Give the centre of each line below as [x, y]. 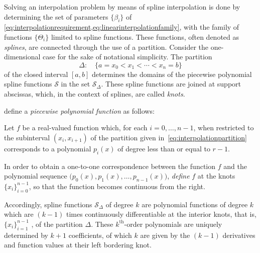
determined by [26, 235]
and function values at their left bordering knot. [78, 245]
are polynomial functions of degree [195, 204]
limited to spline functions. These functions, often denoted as [145, 36]
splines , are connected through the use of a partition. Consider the [106, 47]
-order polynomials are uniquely [173, 224]
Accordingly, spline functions [48, 204]
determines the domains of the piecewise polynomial [172, 74]
